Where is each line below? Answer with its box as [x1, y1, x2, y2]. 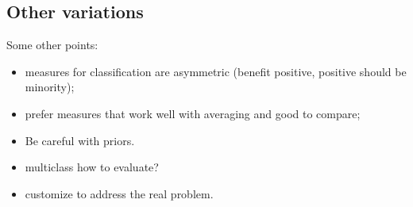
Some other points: [6, 36, 98, 53]
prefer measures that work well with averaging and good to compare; [25, 105, 361, 121]
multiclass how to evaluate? [25, 159, 159, 175]
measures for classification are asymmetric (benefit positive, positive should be [25, 63, 407, 79]
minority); [25, 79, 75, 95]
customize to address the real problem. [25, 185, 214, 201]
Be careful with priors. [25, 132, 135, 148]
